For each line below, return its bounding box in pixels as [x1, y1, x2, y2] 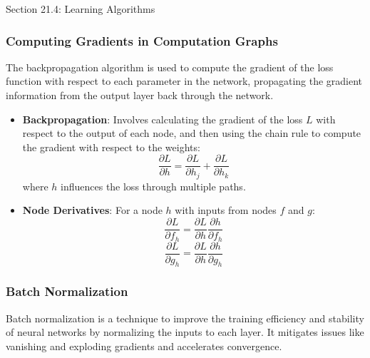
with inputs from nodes [175, 203, 277, 218]
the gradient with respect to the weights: [22, 139, 200, 154]
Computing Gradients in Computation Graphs [6, 31, 278, 49]
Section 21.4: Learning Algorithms [6, 1, 155, 16]
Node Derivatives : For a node [22, 203, 163, 218]
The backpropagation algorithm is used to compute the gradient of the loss [6, 59, 334, 74]
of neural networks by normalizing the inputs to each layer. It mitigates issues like [6, 324, 364, 339]
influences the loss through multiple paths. [61, 178, 246, 193]
